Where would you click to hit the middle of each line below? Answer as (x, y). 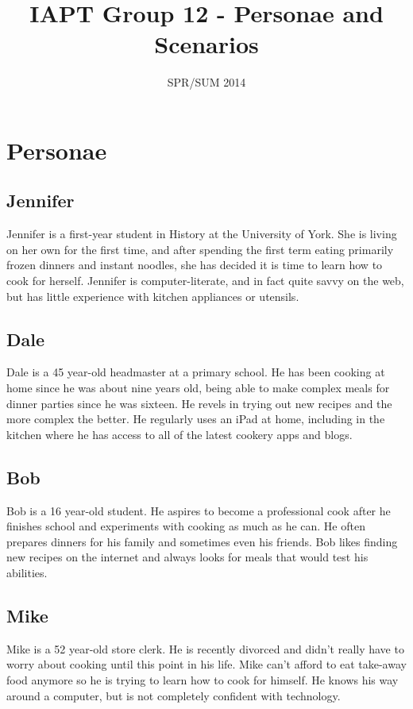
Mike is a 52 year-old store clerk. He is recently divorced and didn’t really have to (205, 648)
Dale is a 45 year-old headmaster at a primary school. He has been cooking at (196, 372)
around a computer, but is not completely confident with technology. (174, 695)
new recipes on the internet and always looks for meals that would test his (187, 557)
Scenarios (206, 44)
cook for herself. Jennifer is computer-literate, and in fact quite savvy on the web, (205, 281)
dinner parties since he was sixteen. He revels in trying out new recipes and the (199, 403)
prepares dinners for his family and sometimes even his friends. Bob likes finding (202, 541)
